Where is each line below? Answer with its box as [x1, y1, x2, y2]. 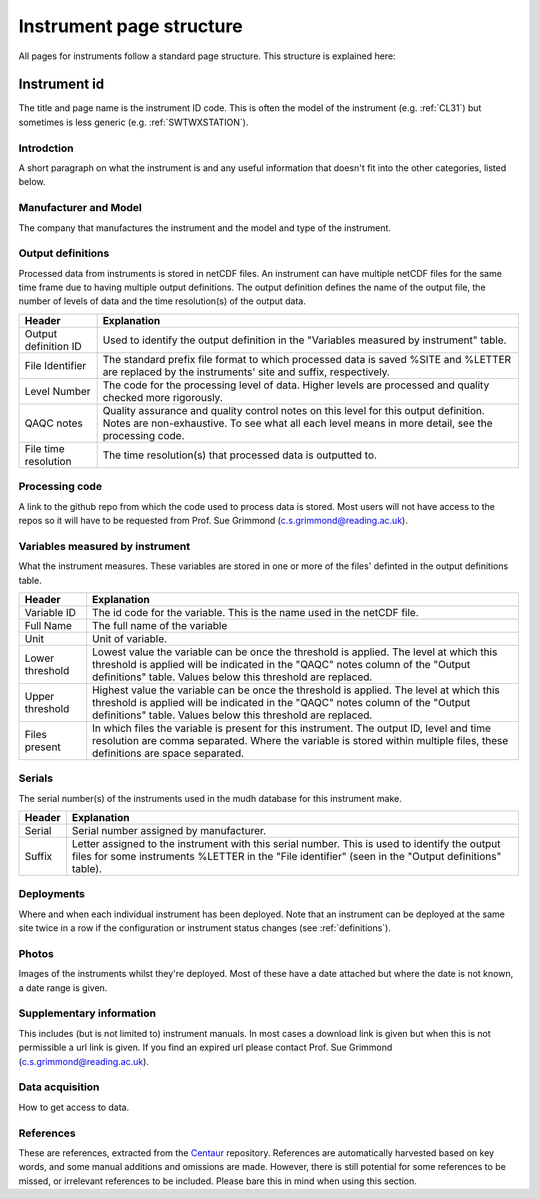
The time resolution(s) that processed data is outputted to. [102, 448, 377, 462]
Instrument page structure [18, 15, 244, 37]
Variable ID [24, 605, 77, 619]
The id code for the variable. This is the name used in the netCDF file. [91, 605, 419, 619]
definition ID [24, 339, 82, 353]
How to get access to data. [18, 1101, 130, 1113]
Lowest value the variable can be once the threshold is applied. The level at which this [91, 645, 498, 659]
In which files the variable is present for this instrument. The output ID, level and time [91, 721, 492, 735]
